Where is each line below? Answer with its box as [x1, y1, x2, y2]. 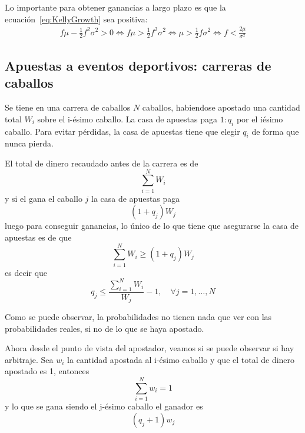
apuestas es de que [5, 231, 72, 243]
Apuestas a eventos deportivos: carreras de [5, 56, 271, 75]
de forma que [251, 125, 299, 137]
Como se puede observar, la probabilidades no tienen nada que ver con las [5, 311, 272, 323]
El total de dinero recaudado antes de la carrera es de [5, 157, 198, 169]
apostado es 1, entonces [5, 365, 89, 377]
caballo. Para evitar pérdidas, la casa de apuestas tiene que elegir [5, 125, 240, 137]
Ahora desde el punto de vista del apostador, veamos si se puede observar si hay [5, 342, 294, 354]
